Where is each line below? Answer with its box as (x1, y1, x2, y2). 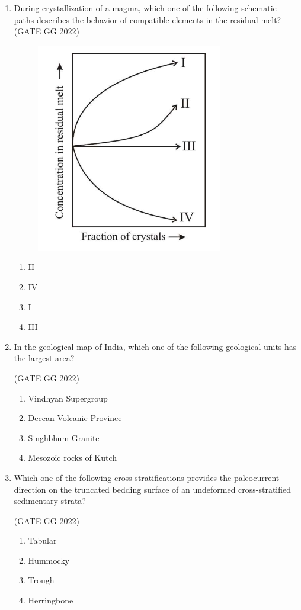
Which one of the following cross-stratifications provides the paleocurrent (14, 471, 280, 483)
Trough (28, 574, 55, 586)
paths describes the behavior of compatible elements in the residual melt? (14, 13, 281, 25)
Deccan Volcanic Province (28, 412, 122, 424)
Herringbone (28, 594, 73, 606)
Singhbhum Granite (28, 431, 100, 444)
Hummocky (28, 554, 70, 566)
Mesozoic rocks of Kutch (28, 451, 117, 464)
